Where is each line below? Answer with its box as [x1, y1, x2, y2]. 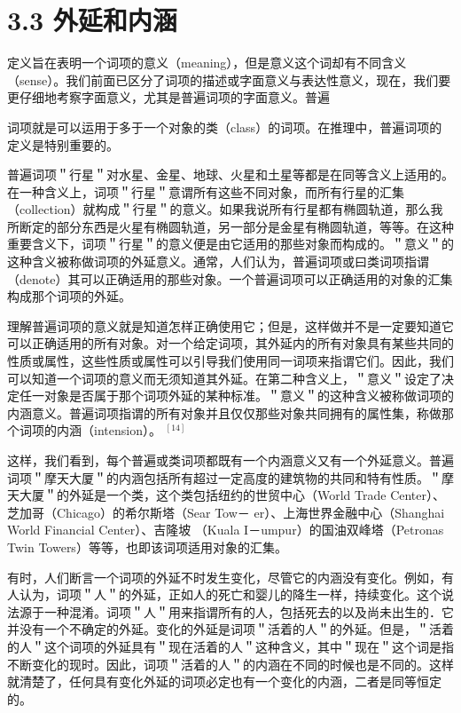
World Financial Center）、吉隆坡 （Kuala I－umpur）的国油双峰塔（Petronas [7, 520, 444, 539]
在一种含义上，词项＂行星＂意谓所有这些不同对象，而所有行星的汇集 [7, 182, 404, 201]
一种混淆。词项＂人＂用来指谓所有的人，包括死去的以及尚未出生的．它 [43, 602, 454, 621]
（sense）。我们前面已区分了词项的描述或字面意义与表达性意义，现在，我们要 [7, 70, 451, 89]
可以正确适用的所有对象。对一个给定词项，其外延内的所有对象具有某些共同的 [7, 334, 454, 353]
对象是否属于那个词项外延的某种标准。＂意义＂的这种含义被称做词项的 [43, 386, 454, 405]
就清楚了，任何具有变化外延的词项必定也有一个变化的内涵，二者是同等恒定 [7, 672, 441, 691]
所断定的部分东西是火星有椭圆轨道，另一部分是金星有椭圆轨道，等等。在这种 [7, 217, 454, 235]
